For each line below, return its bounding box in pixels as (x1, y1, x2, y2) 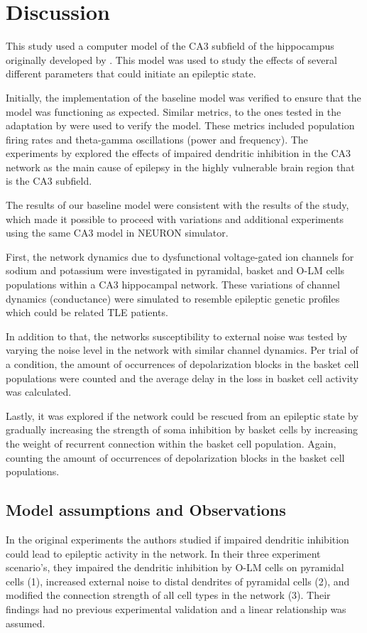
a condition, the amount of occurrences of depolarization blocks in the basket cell (6, 357, 359, 371)
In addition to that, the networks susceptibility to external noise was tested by (6, 328, 348, 343)
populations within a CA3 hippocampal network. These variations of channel (6, 277, 340, 292)
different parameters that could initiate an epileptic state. (6, 66, 256, 81)
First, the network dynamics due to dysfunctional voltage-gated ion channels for (6, 249, 354, 264)
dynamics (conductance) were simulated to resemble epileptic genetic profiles (6, 291, 340, 305)
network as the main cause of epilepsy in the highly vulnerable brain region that (6, 159, 355, 174)
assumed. (6, 615, 45, 630)
